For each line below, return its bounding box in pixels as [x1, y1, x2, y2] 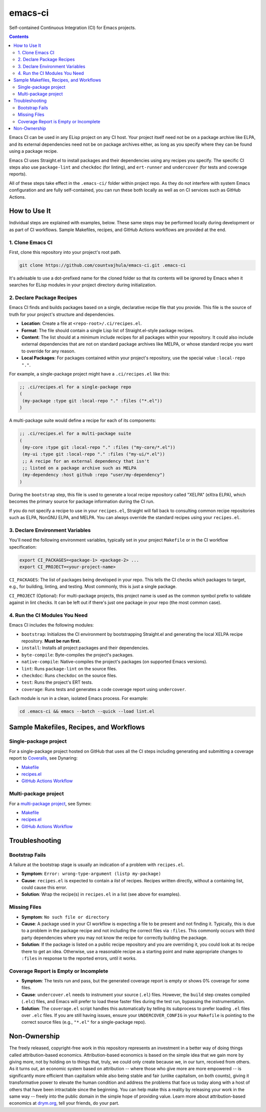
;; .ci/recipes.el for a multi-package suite [19, 431, 132, 436]
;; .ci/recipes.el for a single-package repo [19, 384, 132, 389]
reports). [9, 171, 27, 177]
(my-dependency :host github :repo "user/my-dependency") [22, 472, 165, 478]
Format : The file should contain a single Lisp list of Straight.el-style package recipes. [21, 327, 194, 333]
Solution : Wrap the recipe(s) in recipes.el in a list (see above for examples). [21, 891, 181, 897]
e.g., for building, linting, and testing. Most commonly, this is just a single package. [9, 584, 177, 590]
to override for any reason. [21, 348, 76, 354]
